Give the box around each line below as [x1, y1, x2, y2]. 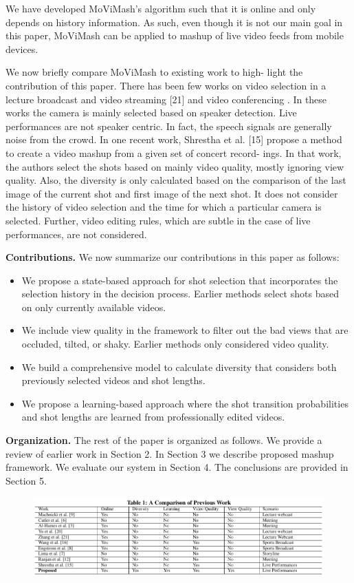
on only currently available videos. [21, 299, 166, 314]
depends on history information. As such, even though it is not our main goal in [5, 14, 343, 29]
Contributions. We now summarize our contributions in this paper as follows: [5, 250, 340, 264]
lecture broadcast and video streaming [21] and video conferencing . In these [5, 92, 327, 106]
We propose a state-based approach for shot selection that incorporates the [21, 273, 338, 287]
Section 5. [5, 473, 47, 487]
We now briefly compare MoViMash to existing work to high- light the [5, 65, 303, 79]
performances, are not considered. [5, 226, 147, 241]
